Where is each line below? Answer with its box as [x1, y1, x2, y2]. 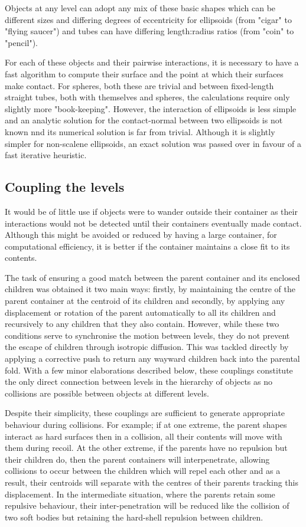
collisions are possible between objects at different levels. [5, 387, 209, 399]
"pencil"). [5, 36, 38, 48]
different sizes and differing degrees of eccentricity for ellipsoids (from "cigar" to [5, 13, 292, 25]
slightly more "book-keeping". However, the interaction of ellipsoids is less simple [5, 102, 297, 114]
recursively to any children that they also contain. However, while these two [5, 317, 279, 330]
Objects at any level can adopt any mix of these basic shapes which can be [5, 2, 276, 14]
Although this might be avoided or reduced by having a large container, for [5, 228, 277, 241]
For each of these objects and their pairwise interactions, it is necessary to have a [5, 56, 299, 68]
